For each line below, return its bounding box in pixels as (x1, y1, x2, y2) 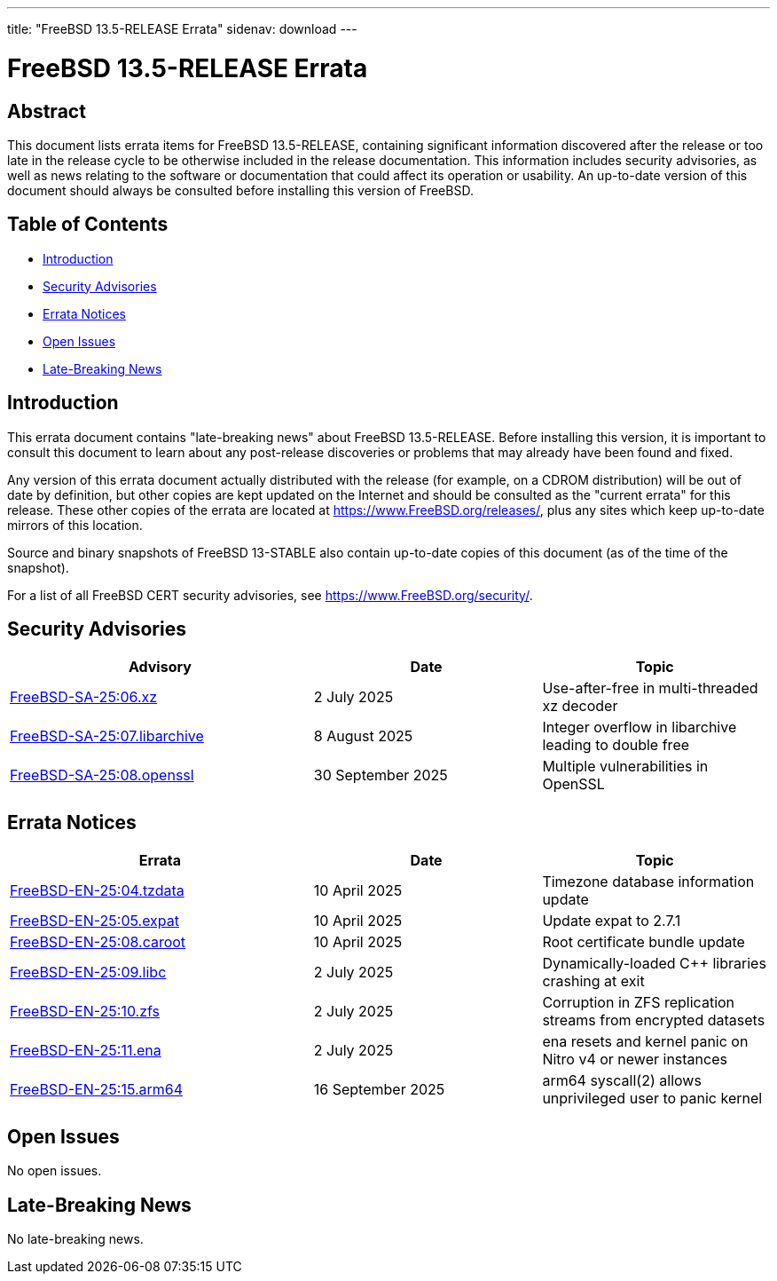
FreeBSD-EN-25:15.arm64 (10, 1080, 184, 1099)
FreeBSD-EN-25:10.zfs (10, 1002, 161, 1021)
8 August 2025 (313, 727, 413, 746)
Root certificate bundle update (542, 933, 745, 952)
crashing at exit (542, 972, 645, 991)
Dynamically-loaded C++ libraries (542, 954, 766, 973)
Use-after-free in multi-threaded (542, 679, 758, 698)
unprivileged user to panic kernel (542, 1089, 763, 1108)
